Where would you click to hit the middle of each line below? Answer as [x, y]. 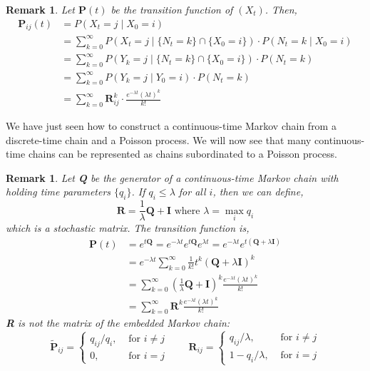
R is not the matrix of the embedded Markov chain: [118, 323]
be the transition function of [172, 9]
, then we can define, [258, 192]
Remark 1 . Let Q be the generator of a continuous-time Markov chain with [172, 177]
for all [192, 192]
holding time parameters [58, 192]
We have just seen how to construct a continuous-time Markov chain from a [171, 126]
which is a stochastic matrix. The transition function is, [128, 228]
